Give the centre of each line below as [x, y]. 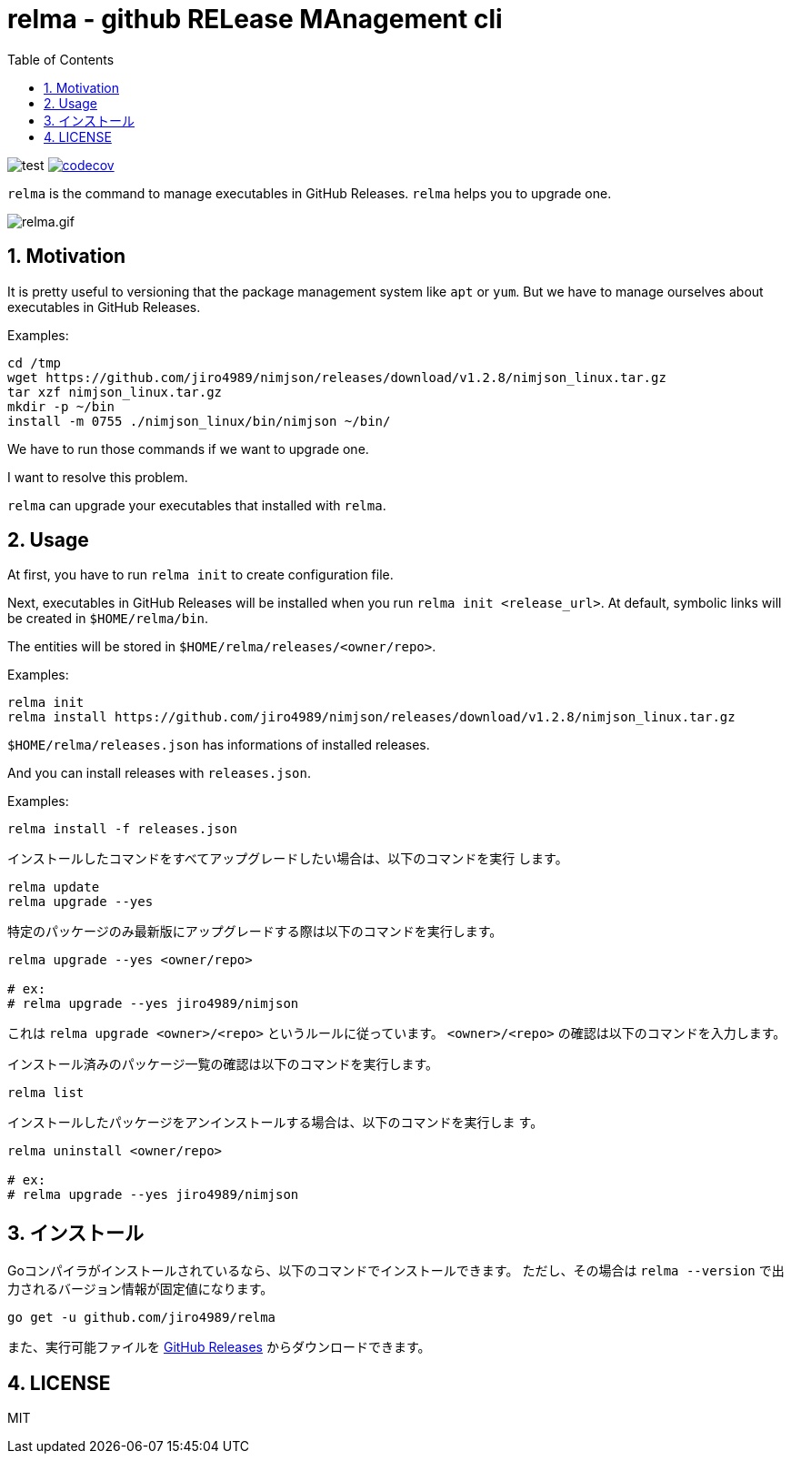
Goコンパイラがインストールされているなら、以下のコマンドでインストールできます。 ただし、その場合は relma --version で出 [396, 1271]
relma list [46, 1093]
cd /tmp [35, 363]
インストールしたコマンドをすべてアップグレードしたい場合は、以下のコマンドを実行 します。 [288, 859]
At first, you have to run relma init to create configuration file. [200, 575]
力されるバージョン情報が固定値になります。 [140, 1289]
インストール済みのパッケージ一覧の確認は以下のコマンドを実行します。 [223, 1064]
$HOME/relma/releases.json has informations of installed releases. [219, 745]
